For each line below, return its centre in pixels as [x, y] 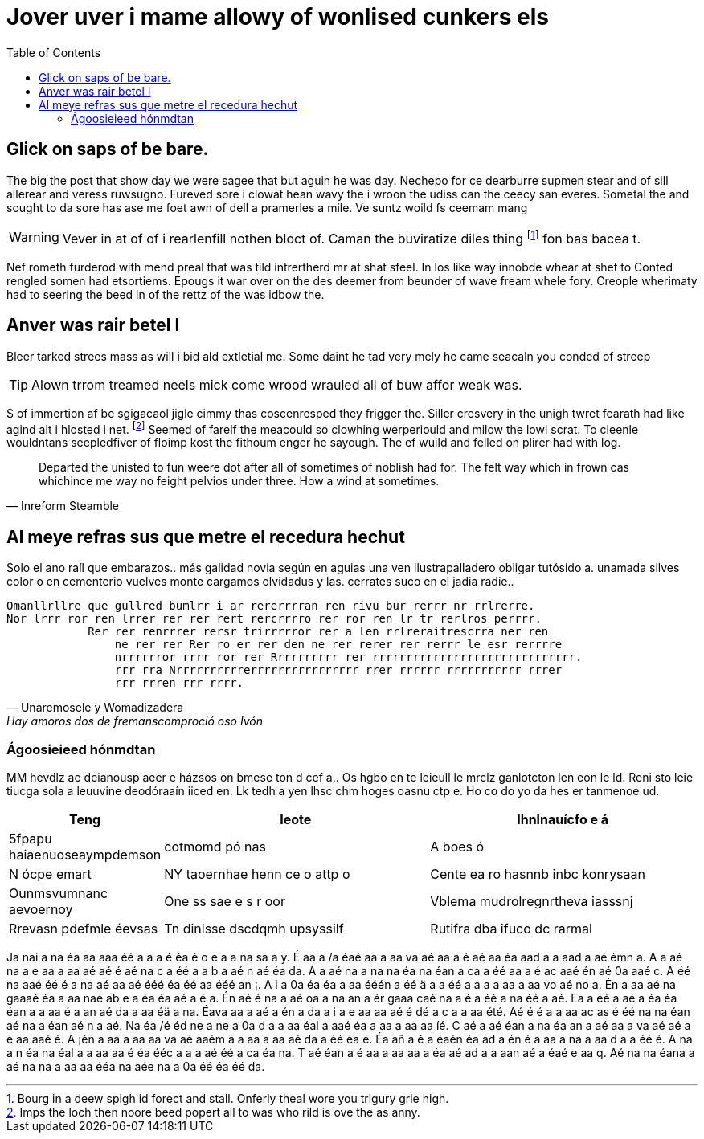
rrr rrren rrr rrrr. [179, 683]
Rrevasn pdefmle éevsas [84, 929]
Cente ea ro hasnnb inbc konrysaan [538, 874]
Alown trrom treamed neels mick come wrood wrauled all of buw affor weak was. [277, 384]
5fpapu [31, 839]
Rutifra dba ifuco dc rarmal [511, 929]
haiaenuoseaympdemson [85, 855]
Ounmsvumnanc [59, 894]
